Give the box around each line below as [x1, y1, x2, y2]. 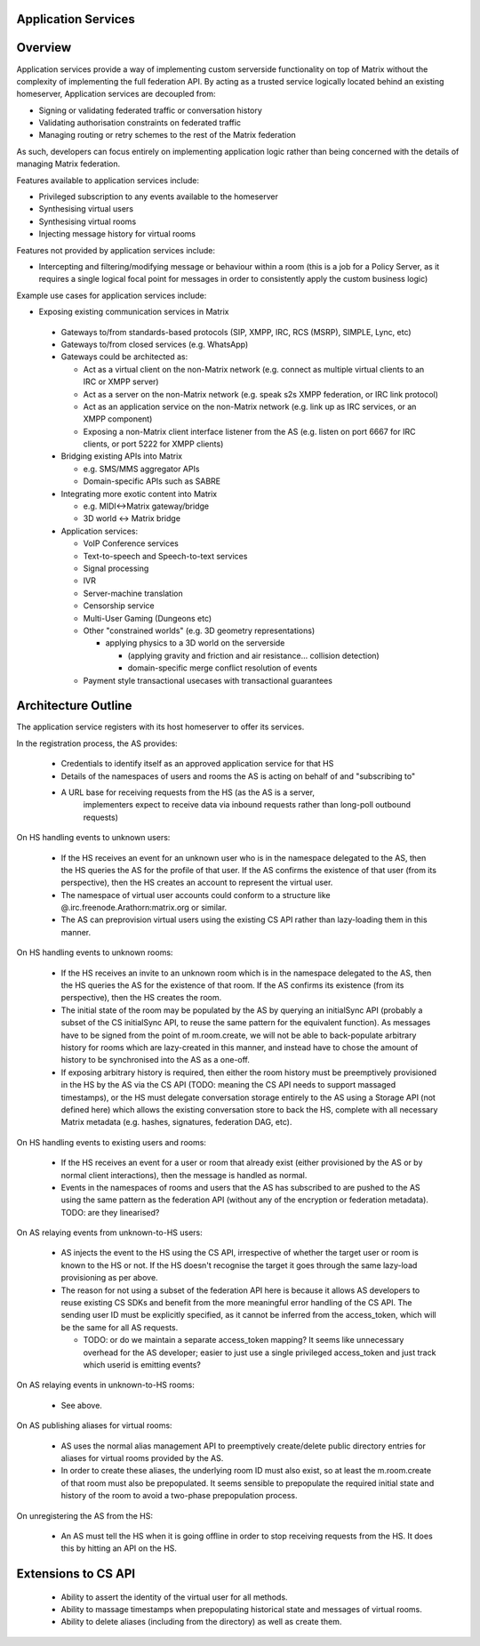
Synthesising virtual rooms [38, 216, 137, 227]
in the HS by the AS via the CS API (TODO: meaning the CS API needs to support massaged [60, 1080, 396, 1090]
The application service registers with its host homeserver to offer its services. [16, 721, 305, 733]
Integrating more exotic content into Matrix [60, 488, 218, 499]
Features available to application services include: [16, 174, 200, 186]
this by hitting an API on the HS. [60, 1543, 178, 1554]
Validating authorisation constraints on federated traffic [38, 117, 242, 128]
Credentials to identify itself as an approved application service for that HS [60, 759, 334, 769]
